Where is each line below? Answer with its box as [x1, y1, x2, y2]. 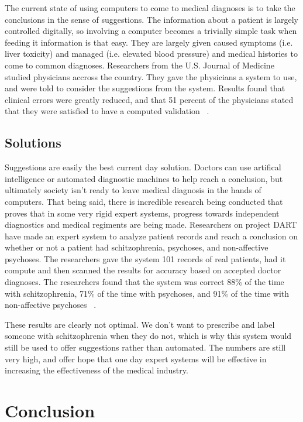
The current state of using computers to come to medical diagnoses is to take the [5, 2, 295, 13]
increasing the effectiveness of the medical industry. [5, 364, 188, 376]
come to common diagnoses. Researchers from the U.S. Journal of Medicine [5, 59, 274, 71]
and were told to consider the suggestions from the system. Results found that [5, 82, 285, 94]
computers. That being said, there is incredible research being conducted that [5, 195, 283, 207]
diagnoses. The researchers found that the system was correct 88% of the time [5, 276, 284, 288]
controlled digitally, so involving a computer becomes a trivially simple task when [5, 25, 297, 37]
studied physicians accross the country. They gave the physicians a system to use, [5, 70, 297, 83]
